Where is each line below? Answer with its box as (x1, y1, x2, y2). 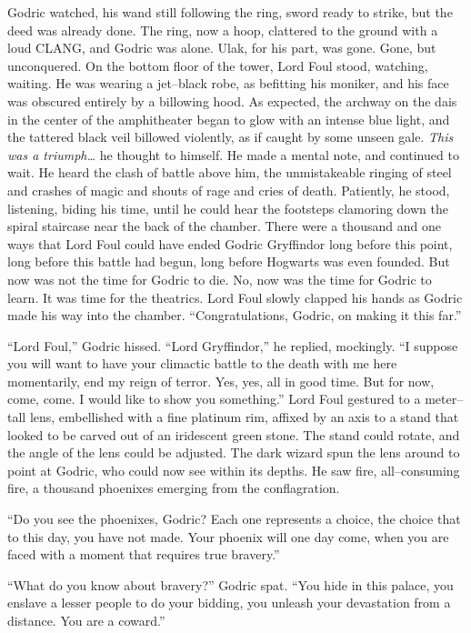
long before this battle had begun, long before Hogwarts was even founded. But (7, 252, 450, 271)
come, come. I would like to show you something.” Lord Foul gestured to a (7, 389, 421, 408)
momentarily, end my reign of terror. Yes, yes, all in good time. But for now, (7, 371, 435, 390)
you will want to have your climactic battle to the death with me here (7, 354, 397, 373)
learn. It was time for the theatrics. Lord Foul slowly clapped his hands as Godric (7, 287, 463, 306)
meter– (425, 389, 464, 408)
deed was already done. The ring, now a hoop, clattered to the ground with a (7, 20, 438, 39)
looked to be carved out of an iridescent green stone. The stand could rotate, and (7, 425, 460, 444)
